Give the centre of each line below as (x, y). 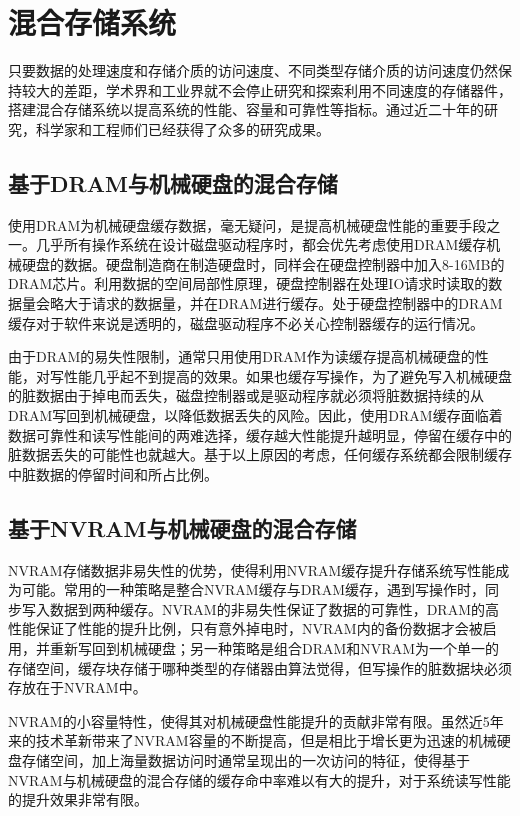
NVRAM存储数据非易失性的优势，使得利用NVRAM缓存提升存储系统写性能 (252, 569)
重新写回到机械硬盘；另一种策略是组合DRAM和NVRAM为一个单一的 (274, 648)
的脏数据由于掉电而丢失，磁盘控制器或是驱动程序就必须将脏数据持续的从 (246, 395)
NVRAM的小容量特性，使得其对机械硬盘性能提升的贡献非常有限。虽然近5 (249, 720)
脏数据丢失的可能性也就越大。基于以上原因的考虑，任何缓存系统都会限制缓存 (260, 454)
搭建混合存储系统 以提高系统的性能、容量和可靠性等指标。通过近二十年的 (246, 109)
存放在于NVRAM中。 (77, 687)
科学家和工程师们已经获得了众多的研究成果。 (182, 128)
